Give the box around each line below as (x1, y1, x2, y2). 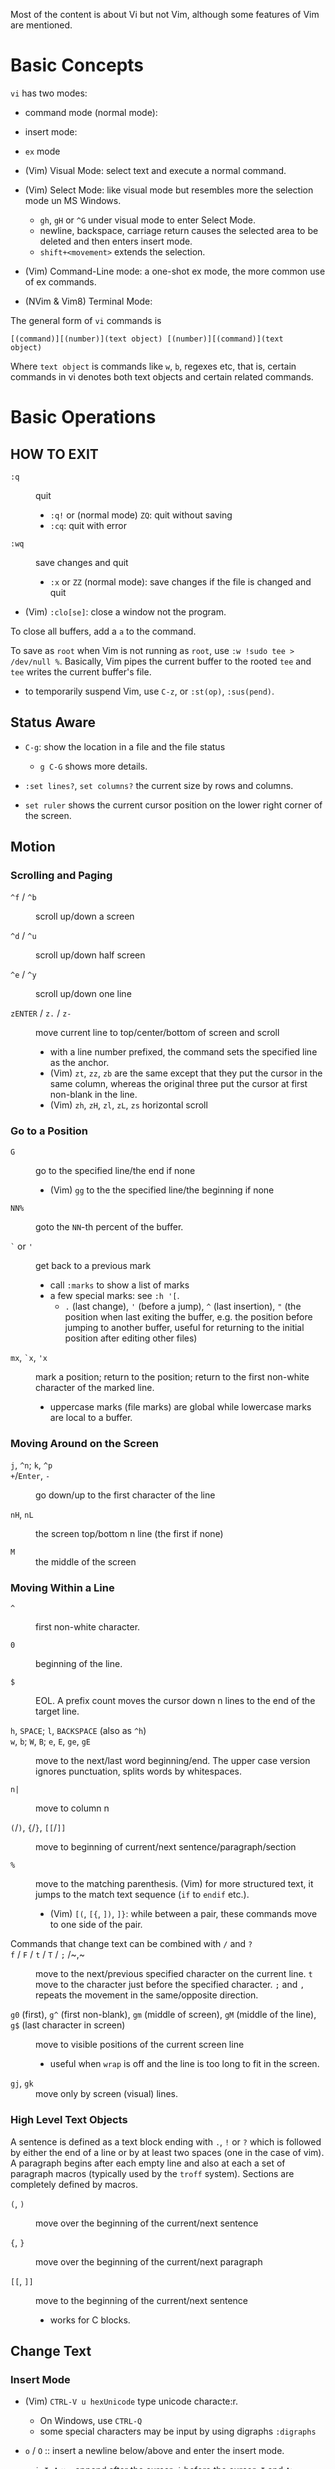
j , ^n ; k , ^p (10, 1459, 53, 1471)
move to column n (35, 1802, 110, 1814)
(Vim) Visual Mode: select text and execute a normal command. (24, 164, 287, 176)
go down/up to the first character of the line (35, 1489, 216, 1501)
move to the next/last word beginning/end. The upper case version (35, 1755, 311, 1767)
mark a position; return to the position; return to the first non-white (35, 1370, 310, 1383)
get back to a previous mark (35, 1259, 152, 1271)
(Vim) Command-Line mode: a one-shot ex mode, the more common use (24, 265, 326, 277)
